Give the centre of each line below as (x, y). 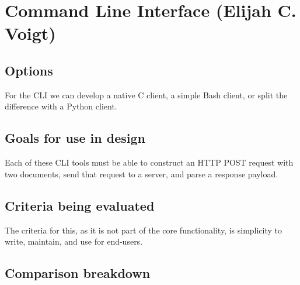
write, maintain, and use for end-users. (74, 241)
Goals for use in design (75, 138)
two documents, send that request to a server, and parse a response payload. (142, 174)
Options (29, 70)
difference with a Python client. (61, 106)
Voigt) (30, 33)
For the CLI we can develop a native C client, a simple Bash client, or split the (146, 95)
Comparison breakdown (78, 273)
